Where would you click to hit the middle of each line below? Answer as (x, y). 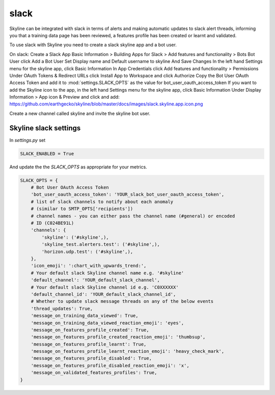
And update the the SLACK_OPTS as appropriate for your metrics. (78, 167)
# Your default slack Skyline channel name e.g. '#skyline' (107, 273)
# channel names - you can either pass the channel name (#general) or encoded (133, 216)
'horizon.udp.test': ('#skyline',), (87, 251)
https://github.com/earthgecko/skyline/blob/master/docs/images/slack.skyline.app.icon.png (106, 104)
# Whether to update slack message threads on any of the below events (122, 301)
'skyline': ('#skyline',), (75, 237)
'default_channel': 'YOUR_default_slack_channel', (95, 280)
